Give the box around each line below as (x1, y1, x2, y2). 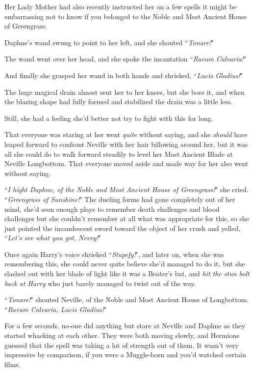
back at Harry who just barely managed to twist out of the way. (4, 278, 196, 288)
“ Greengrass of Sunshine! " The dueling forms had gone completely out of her (4, 194, 235, 204)
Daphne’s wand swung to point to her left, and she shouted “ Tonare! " (4, 37, 214, 47)
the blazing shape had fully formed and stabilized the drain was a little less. (4, 96, 233, 107)
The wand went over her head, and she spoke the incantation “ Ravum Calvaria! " (4, 54, 247, 64)
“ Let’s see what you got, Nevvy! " (4, 232, 102, 243)
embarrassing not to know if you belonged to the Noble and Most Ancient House (4, 11, 247, 21)
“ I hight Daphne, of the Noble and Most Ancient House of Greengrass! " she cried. (4, 184, 249, 195)
